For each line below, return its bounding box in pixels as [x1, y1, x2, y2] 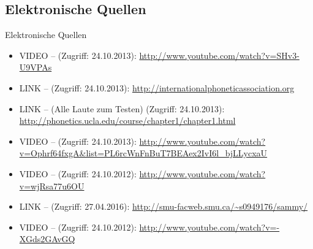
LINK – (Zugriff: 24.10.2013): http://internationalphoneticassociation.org [19, 81, 295, 94]
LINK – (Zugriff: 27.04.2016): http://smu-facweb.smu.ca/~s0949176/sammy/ [19, 200, 308, 213]
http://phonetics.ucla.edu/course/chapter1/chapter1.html [19, 114, 236, 127]
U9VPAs [19, 61, 52, 74]
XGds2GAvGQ [19, 232, 75, 245]
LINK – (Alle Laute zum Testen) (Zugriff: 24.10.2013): [19, 102, 225, 115]
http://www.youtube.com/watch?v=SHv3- [139, 48, 300, 61]
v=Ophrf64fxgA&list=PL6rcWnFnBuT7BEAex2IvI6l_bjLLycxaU [19, 147, 268, 159]
